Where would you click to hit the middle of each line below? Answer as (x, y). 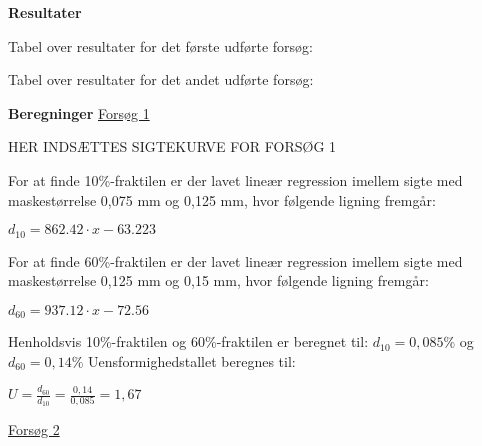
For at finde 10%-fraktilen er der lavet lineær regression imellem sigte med (235, 179)
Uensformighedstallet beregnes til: (192, 360)
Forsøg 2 (34, 429)
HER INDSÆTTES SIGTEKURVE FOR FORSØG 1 (172, 146)
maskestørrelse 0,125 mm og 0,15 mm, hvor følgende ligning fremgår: (218, 280)
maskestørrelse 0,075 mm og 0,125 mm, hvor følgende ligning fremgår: (222, 199)
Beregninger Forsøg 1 (79, 112)
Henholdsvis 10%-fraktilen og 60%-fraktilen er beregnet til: (188, 341)
